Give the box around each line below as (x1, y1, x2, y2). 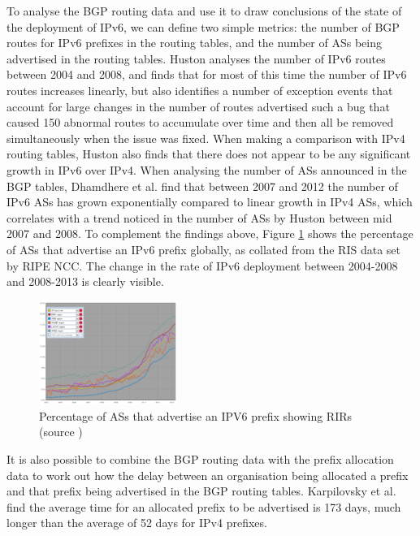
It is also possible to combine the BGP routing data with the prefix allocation (6, 450, 394, 467)
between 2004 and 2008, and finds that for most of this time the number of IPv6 (6, 66, 407, 83)
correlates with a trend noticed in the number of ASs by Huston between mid (6, 209, 392, 226)
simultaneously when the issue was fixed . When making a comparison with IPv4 (6, 129, 405, 146)
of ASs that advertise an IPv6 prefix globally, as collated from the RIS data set (6, 240, 401, 257)
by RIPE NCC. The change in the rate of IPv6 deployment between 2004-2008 (6, 257, 398, 274)
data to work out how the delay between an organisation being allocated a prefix (6, 466, 409, 483)
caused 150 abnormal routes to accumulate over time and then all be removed (6, 114, 394, 131)
